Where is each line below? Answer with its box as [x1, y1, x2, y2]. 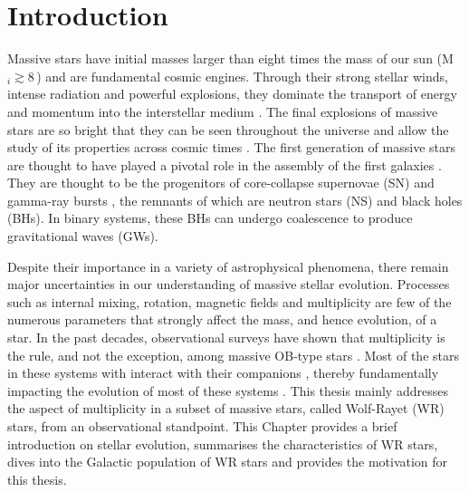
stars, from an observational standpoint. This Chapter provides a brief [7, 417, 397, 435]
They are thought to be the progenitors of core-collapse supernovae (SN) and [7, 173, 435, 192]
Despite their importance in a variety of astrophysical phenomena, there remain [7, 256, 449, 275]
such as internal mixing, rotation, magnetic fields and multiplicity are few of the [7, 292, 452, 311]
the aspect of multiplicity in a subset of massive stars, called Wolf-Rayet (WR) [7, 399, 445, 418]
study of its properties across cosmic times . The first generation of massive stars [7, 138, 455, 157]
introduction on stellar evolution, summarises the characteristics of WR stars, [7, 434, 438, 453]
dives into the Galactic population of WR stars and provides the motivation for [7, 452, 448, 471]
